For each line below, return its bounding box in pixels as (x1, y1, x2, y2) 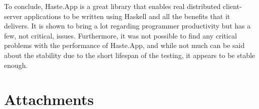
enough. (4, 59, 28, 70)
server (4, 10, 22, 21)
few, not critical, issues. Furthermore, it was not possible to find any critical (4, 30, 237, 40)
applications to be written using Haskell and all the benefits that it (24, 10, 230, 21)
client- (222, 1, 242, 11)
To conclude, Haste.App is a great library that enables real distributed (4, 1, 221, 11)
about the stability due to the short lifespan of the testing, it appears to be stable (4, 49, 255, 60)
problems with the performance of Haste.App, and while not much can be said (4, 40, 245, 50)
